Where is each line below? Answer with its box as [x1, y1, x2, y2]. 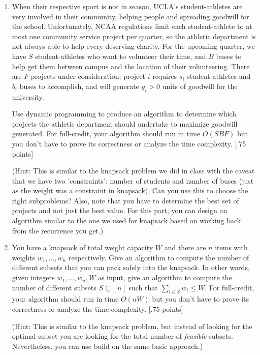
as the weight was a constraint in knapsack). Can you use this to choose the [12, 185, 248, 196]
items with [215, 242, 248, 253]
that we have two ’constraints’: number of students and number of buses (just [12, 175, 254, 186]
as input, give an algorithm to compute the [97, 272, 232, 283]
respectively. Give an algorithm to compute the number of [68, 252, 249, 262]
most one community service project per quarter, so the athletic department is [12, 31, 256, 41]
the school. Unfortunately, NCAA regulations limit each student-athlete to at [12, 21, 252, 32]
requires [152, 71, 177, 81]
